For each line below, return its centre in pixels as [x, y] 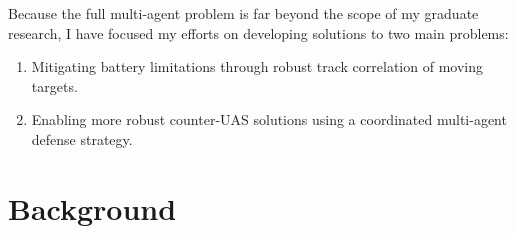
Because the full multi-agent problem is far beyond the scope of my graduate [243, 13]
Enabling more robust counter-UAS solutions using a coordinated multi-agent [269, 119]
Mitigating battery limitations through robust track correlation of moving [257, 66]
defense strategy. [82, 138]
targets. [54, 85]
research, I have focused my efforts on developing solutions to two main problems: [258, 32]
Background [92, 207]
